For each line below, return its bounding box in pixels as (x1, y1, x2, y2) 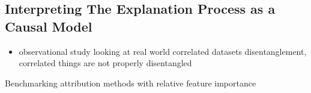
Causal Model (5, 17, 92, 35)
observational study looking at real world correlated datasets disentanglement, (19, 45, 307, 57)
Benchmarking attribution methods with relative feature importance (5, 76, 256, 89)
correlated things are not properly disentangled (19, 57, 192, 69)
